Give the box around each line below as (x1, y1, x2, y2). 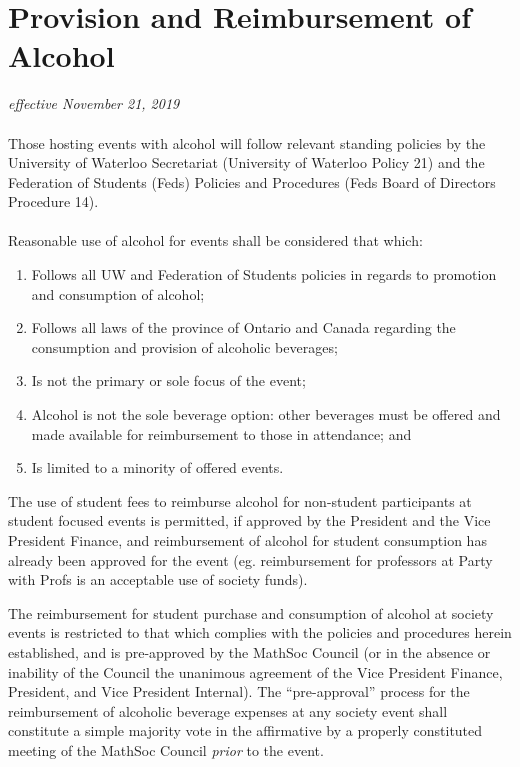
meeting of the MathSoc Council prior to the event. (8, 739, 324, 760)
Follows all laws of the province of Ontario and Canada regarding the (31, 317, 456, 338)
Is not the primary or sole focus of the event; (31, 370, 306, 391)
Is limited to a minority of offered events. (31, 457, 284, 478)
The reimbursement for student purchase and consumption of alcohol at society (8, 602, 494, 623)
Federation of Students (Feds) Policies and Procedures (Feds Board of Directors (8, 171, 496, 192)
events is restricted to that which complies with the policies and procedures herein (8, 622, 512, 643)
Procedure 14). (8, 191, 99, 212)
